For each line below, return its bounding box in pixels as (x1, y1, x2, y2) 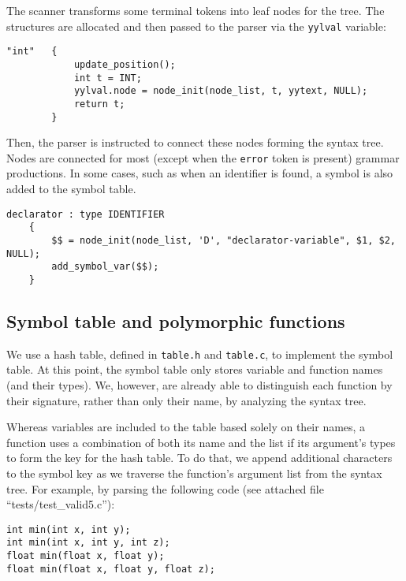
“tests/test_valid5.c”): (6, 496, 115, 512)
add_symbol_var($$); (51, 261, 159, 273)
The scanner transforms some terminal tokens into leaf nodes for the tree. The (6, 2, 385, 18)
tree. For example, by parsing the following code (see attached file (6, 480, 324, 497)
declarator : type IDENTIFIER (6, 208, 165, 220)
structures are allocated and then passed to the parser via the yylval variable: (6, 17, 386, 34)
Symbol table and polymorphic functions (6, 308, 345, 333)
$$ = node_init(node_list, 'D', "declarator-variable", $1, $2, (51, 234, 396, 246)
